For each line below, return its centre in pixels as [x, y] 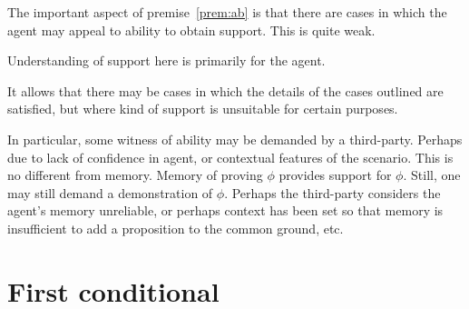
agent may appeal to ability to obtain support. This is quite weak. [191, 30]
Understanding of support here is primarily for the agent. [166, 60]
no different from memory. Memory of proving [135, 175]
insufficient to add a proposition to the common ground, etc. [176, 228]
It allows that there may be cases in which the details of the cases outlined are [225, 90]
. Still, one [432, 175]
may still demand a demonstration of [110, 192]
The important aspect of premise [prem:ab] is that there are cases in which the [227, 12]
